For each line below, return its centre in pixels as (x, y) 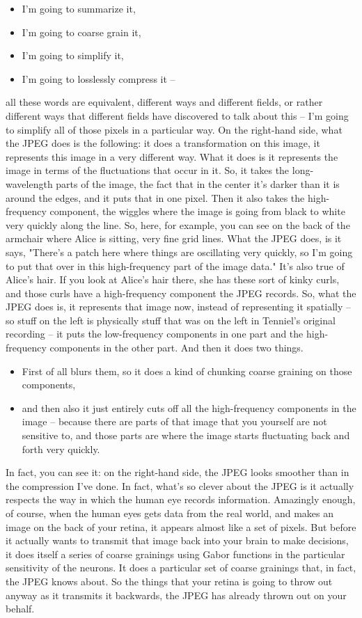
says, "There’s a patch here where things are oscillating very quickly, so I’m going (179, 252)
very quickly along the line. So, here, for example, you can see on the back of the (178, 224)
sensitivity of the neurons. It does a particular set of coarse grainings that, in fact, (181, 568)
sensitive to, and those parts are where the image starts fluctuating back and (186, 435)
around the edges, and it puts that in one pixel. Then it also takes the (155, 197)
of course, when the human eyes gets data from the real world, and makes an (170, 513)
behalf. (20, 609)
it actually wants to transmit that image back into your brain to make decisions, (177, 540)
